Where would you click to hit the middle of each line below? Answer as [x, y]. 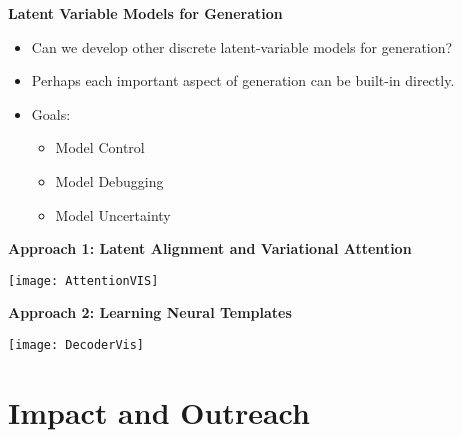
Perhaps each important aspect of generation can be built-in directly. [243, 80]
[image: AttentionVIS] [83, 280]
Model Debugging [109, 180]
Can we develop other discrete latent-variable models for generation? [242, 46]
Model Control [100, 147]
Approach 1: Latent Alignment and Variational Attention [210, 248]
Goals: [51, 113]
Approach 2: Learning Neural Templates [150, 312]
